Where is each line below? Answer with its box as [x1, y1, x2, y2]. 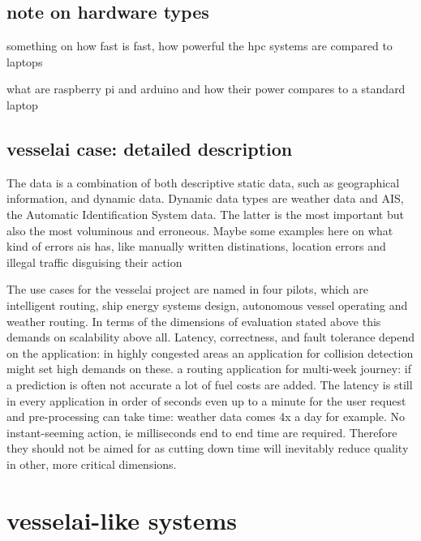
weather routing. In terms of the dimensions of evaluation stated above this [6, 312, 381, 329]
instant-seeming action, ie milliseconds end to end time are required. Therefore [6, 423, 397, 440]
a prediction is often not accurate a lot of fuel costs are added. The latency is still [6, 376, 413, 393]
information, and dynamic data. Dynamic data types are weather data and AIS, [6, 190, 404, 207]
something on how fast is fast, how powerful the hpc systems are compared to [6, 37, 393, 54]
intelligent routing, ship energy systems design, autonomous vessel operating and [6, 296, 408, 313]
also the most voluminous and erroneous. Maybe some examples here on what [6, 221, 393, 238]
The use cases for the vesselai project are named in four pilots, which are [6, 281, 368, 298]
